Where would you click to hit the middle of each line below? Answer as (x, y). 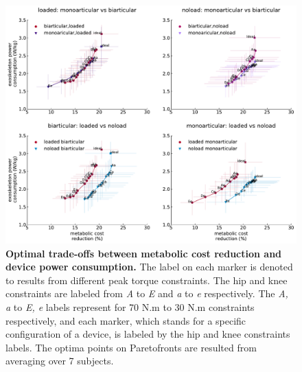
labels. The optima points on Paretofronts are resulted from (131, 347)
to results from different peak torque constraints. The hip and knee (147, 280)
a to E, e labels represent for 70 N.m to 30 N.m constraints (130, 306)
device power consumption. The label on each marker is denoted (149, 267)
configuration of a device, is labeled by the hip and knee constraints (148, 334)
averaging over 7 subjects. (60, 361)
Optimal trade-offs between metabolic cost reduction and (144, 253)
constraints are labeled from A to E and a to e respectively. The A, (147, 293)
